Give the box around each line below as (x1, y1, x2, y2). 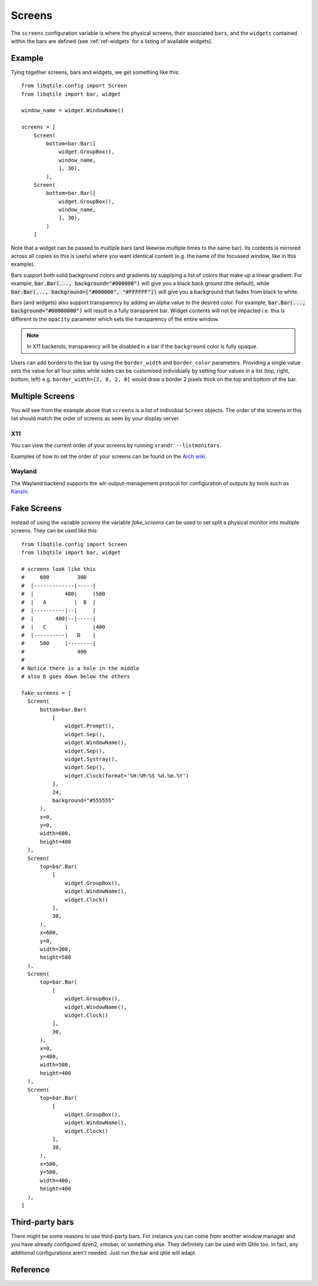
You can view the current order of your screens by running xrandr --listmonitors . (11, 442, 221, 449)
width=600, (39, 830, 71, 837)
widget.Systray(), (65, 756, 118, 762)
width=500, (39, 1062, 71, 1068)
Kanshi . (11, 488, 29, 495)
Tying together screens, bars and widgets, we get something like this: (11, 68, 180, 76)
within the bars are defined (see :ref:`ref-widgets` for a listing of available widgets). (11, 37, 213, 44)
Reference (11, 1264, 50, 1275)
